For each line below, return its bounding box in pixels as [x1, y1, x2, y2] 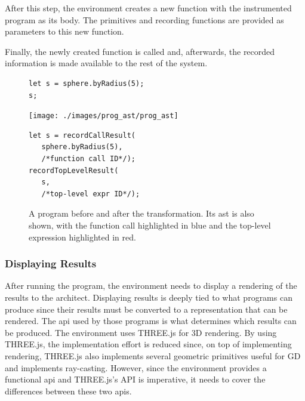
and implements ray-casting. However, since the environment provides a [5, 361, 267, 374]
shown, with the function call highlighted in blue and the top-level [29, 218, 271, 231]
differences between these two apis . [5, 384, 132, 397]
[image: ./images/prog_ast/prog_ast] [29, 112, 178, 121]
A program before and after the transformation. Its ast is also [29, 207, 254, 220]
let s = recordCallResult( [29, 131, 135, 140]
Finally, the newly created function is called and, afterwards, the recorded [5, 45, 275, 57]
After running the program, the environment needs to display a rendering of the [5, 279, 297, 292]
